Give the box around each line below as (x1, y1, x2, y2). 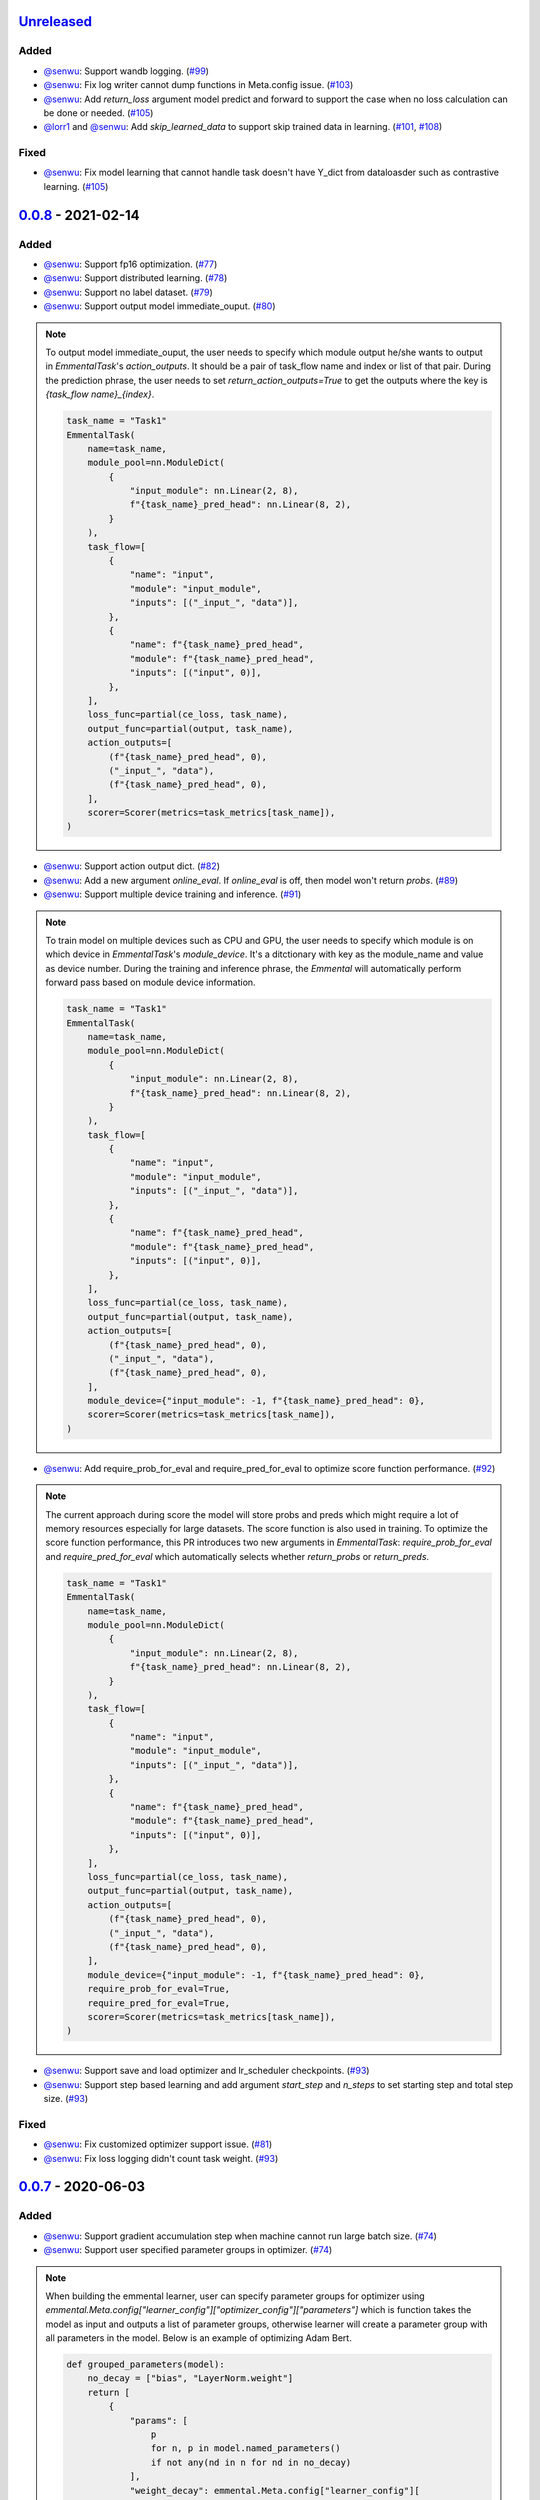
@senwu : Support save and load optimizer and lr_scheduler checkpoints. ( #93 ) (43, 2065, 370, 2077)
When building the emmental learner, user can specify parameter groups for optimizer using (45, 2290, 425, 2302)
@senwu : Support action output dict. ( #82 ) (43, 860, 220, 872)
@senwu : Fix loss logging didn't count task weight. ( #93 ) (43, 2152, 279, 2164)
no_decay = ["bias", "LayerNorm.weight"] (87, 2373, 294, 2384)
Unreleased (18, 13, 93, 30)
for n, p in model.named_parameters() (150, 2443, 341, 2454)
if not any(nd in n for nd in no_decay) (150, 2456, 352, 2468)
